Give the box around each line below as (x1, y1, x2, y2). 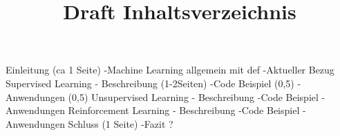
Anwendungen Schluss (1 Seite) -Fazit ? (6, 116, 173, 131)
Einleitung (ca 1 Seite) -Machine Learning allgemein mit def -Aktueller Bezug (6, 63, 334, 77)
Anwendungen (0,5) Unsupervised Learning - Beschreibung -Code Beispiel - (6, 89, 325, 104)
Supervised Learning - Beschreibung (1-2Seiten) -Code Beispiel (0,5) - (6, 76, 301, 90)
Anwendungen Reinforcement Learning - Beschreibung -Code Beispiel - (6, 103, 306, 117)
